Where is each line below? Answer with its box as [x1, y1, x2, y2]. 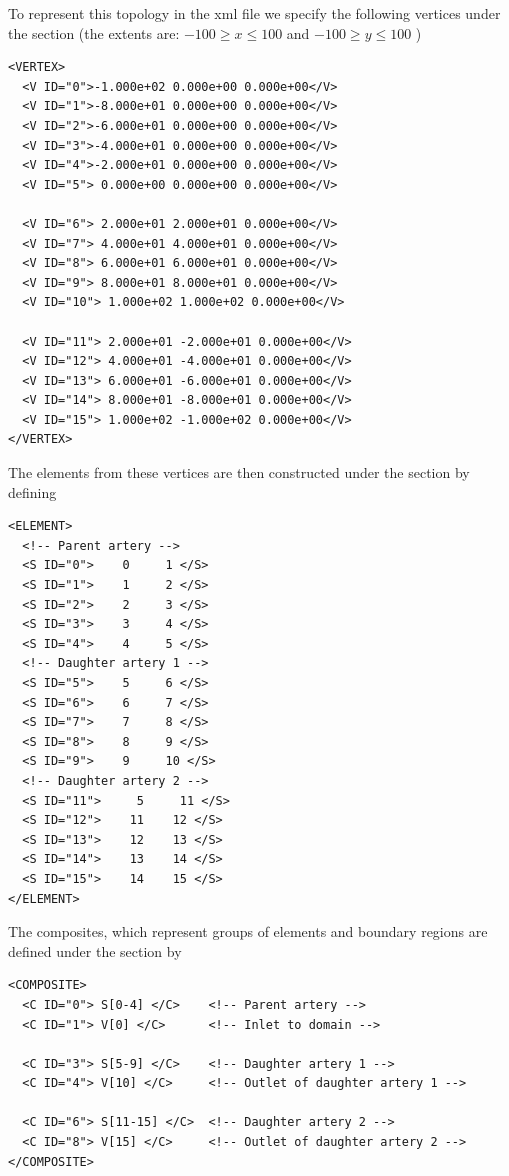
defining [8, 481, 57, 502]
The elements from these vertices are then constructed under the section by [8, 462, 470, 483]
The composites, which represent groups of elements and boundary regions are [8, 921, 488, 942]
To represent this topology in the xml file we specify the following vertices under [8, 3, 501, 23]
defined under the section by [8, 940, 182, 961]
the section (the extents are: [8, 22, 180, 43]
